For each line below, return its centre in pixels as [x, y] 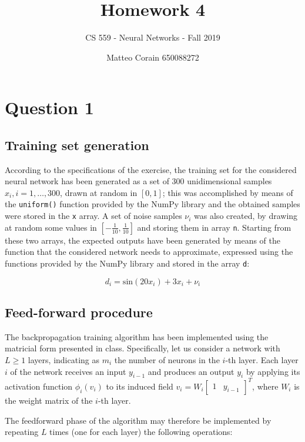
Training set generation [77, 144]
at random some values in [51, 227]
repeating [22, 432]
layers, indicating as [64, 360]
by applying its [273, 371]
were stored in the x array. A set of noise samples [93, 216]
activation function [39, 386]
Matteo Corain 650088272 [153, 57]
